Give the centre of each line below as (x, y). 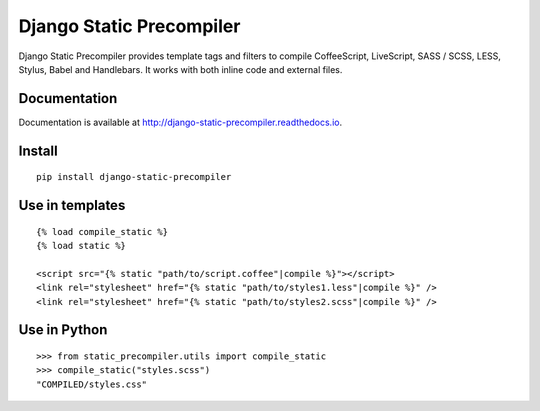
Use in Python (63, 330)
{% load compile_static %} (102, 231)
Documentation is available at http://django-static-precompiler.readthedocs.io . (180, 122)
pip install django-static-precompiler (134, 177)
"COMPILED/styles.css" (92, 384)
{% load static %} (81, 246)
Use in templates (72, 205)
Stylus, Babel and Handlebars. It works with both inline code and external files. (180, 69)
